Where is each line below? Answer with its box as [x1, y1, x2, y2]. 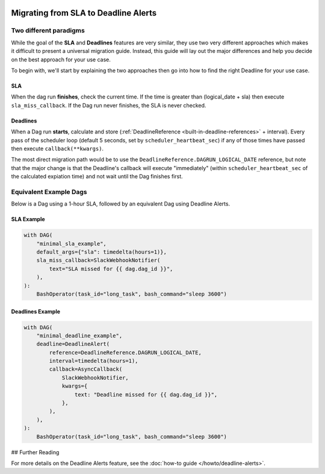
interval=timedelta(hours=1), [49, 357, 138, 365]
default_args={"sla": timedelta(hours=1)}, [36, 248, 167, 255]
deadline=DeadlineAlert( [36, 341, 110, 348]
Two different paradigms [11, 26, 85, 35]
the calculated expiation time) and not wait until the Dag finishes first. [11, 173, 183, 180]
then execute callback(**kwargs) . [11, 145, 104, 152]
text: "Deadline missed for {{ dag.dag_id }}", [74, 391, 218, 398]
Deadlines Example [11, 308, 60, 315]
